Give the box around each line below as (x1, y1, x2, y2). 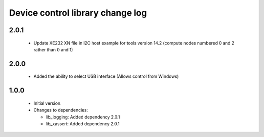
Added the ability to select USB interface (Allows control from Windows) (33, 73, 179, 79)
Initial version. (33, 100, 62, 106)
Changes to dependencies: (33, 107, 88, 113)
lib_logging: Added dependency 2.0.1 (45, 114, 120, 120)
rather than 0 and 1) (33, 46, 73, 52)
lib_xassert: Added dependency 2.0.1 (45, 120, 120, 127)
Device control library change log (9, 7, 147, 18)
